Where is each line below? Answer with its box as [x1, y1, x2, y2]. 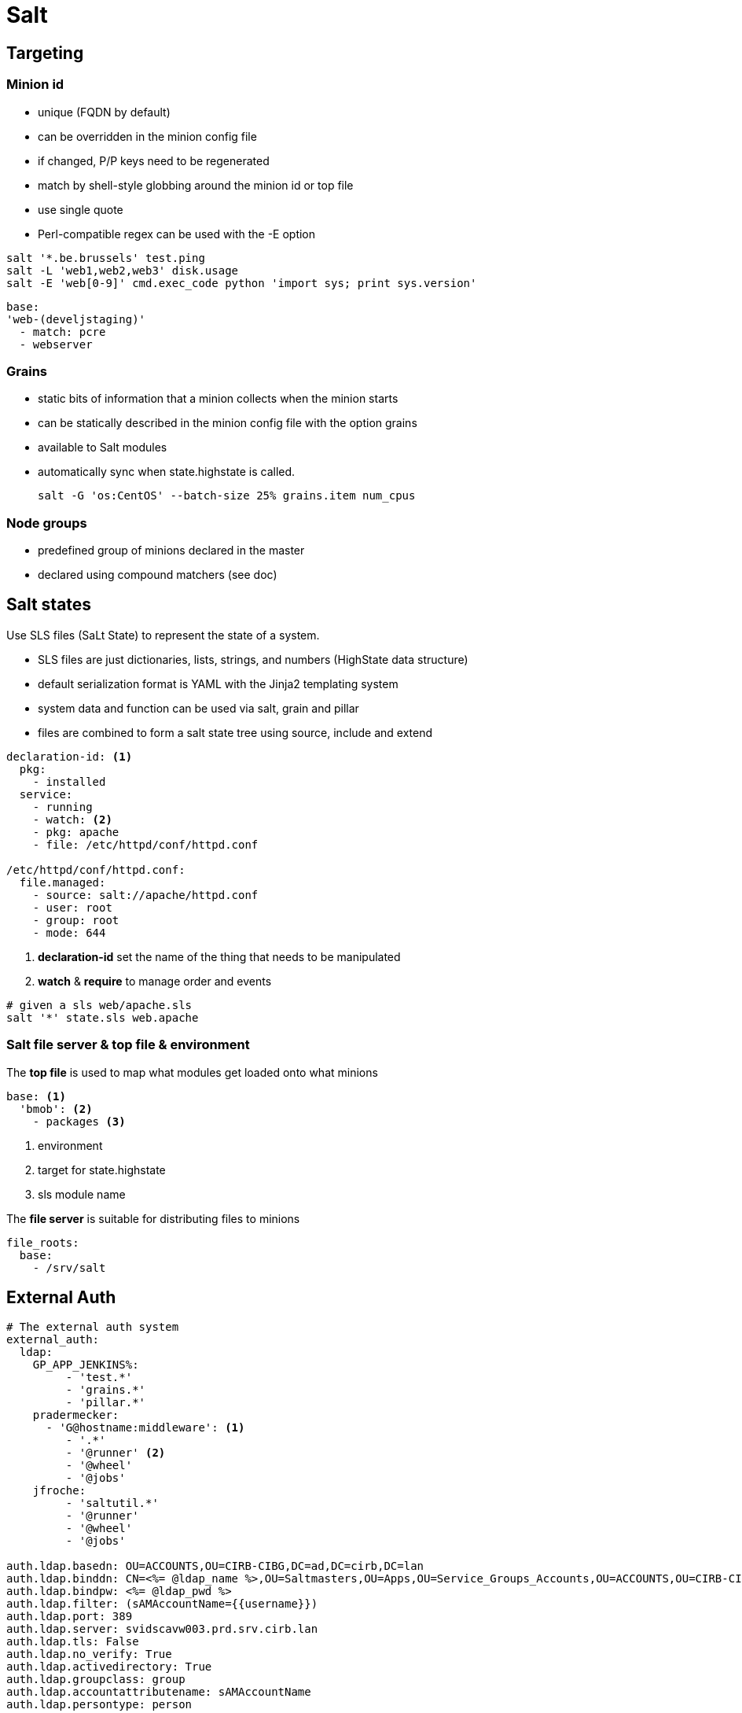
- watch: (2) [32, 812, 112, 826]
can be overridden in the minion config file [38, 129, 257, 143]
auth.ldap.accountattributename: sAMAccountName [6, 1685, 311, 1699]
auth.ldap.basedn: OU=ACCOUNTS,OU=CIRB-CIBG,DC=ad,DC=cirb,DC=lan [6, 1560, 424, 1573]
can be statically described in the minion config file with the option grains [38, 416, 417, 430]
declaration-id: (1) [6, 750, 133, 763]
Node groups [6, 514, 87, 531]
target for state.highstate [38, 1162, 166, 1177]
